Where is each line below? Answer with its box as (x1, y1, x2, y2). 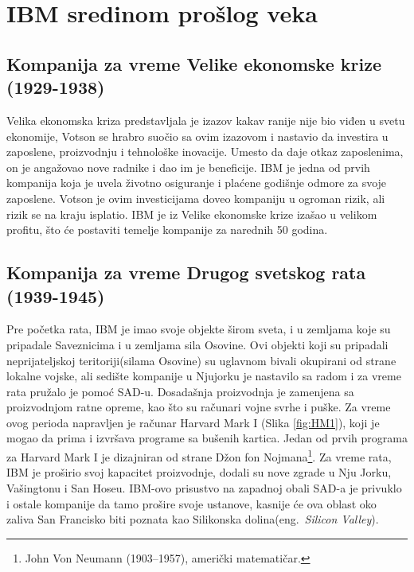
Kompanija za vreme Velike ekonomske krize (6, 51, 382, 76)
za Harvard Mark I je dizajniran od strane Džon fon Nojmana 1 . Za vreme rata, (6, 446, 392, 465)
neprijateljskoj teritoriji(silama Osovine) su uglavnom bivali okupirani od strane (6, 352, 396, 368)
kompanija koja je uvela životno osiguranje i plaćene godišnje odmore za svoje (6, 174, 387, 191)
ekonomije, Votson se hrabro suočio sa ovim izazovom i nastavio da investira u (6, 127, 389, 144)
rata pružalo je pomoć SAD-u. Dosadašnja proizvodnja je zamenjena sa (6, 383, 354, 399)
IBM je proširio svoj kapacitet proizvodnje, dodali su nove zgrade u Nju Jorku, (6, 464, 392, 481)
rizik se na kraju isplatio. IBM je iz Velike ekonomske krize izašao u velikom (6, 205, 377, 222)
